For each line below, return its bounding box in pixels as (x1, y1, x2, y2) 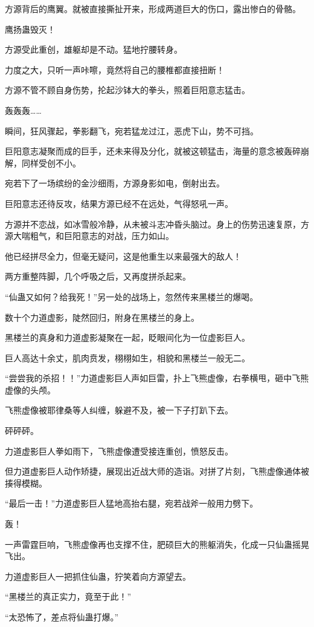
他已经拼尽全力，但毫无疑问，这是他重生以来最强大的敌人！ (5, 249, 242, 262)
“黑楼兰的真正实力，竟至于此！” (5, 590, 132, 603)
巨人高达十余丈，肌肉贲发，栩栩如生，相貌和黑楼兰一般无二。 (5, 351, 250, 364)
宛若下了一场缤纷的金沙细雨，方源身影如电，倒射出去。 (5, 177, 225, 189)
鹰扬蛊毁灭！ (5, 22, 56, 35)
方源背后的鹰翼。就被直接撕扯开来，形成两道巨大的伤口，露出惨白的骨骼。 (5, 2, 301, 15)
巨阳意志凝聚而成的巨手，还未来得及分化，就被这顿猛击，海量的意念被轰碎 (5, 145, 301, 157)
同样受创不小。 (21, 156, 81, 169)
